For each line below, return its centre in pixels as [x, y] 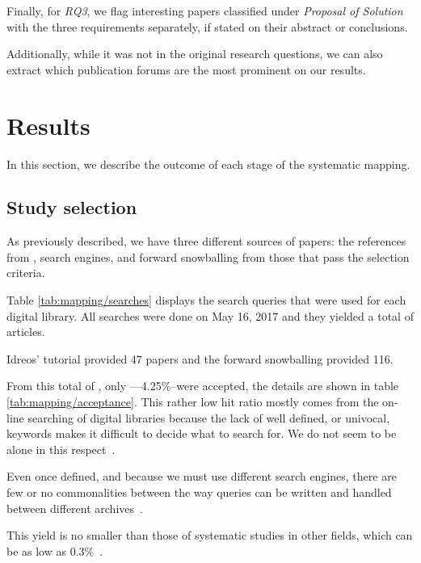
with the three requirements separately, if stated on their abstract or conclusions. [207, 26]
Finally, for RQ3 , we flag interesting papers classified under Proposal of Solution [205, 11]
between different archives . [75, 508]
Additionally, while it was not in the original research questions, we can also [195, 54]
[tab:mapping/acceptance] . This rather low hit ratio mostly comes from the [193, 402]
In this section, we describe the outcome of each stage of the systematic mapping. [208, 164]
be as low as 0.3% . [55, 550]
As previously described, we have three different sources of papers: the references [206, 241]
